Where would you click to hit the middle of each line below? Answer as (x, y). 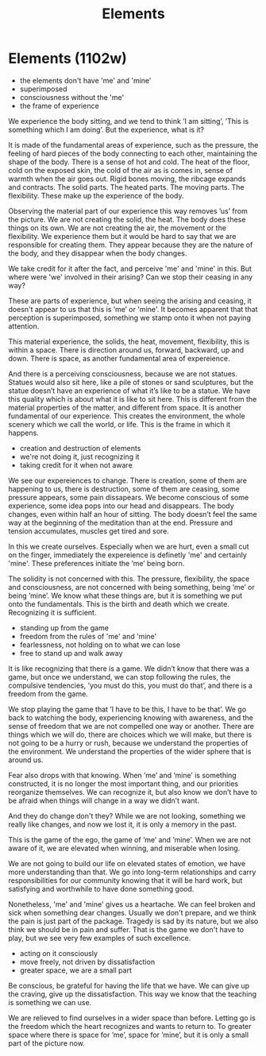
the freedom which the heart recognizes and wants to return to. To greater (130, 1026)
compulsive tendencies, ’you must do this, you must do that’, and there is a (130, 685)
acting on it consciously (58, 953)
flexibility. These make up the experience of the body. (96, 195)
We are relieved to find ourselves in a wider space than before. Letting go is (132, 1018)
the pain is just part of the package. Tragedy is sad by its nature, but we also (133, 921)
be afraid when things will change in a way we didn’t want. (104, 800)
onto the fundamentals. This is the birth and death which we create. (119, 603)
